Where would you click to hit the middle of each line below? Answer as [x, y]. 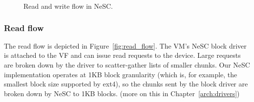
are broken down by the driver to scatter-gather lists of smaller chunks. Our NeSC [127, 65]
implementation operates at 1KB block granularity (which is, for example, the [121, 74]
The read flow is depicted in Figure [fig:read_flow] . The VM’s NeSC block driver [125, 45]
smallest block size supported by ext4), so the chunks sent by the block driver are [126, 84]
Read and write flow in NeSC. [68, 6]
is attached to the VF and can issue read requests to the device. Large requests [122, 55]
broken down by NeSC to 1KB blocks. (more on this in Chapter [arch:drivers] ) [122, 93]
